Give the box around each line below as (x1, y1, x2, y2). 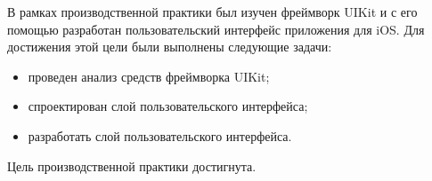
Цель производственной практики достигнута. (7, 156, 257, 175)
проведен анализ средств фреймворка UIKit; (28, 67, 270, 85)
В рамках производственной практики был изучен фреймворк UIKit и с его (7, 3, 418, 20)
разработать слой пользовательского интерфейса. (28, 126, 292, 145)
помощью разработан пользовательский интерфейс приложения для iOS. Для (7, 20, 425, 38)
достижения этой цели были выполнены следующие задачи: (7, 37, 332, 56)
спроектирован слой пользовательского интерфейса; (28, 97, 308, 115)
